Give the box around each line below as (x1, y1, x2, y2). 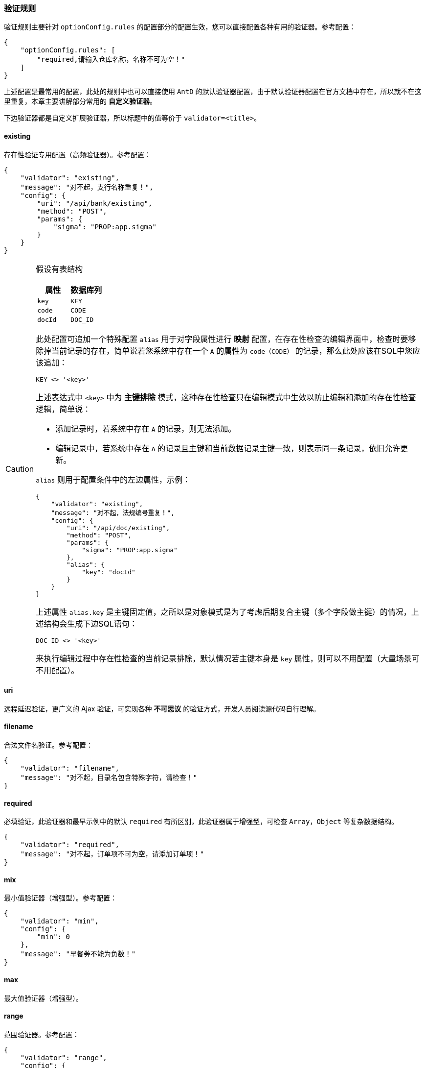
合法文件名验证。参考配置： (4, 741, 93, 750)
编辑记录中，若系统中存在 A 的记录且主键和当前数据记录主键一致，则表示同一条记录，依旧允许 (55, 443, 401, 453)
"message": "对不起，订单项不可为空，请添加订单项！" (20, 850, 204, 858)
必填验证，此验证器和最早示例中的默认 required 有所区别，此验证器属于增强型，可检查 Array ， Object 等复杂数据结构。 (4, 817, 398, 826)
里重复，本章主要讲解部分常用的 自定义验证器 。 (4, 97, 157, 106)
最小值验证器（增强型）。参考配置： (4, 894, 117, 902)
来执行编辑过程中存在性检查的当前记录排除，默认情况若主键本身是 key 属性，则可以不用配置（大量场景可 (36, 653, 420, 663)
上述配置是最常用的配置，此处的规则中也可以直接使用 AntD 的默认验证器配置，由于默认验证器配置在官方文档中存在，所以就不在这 (4, 87, 422, 96)
